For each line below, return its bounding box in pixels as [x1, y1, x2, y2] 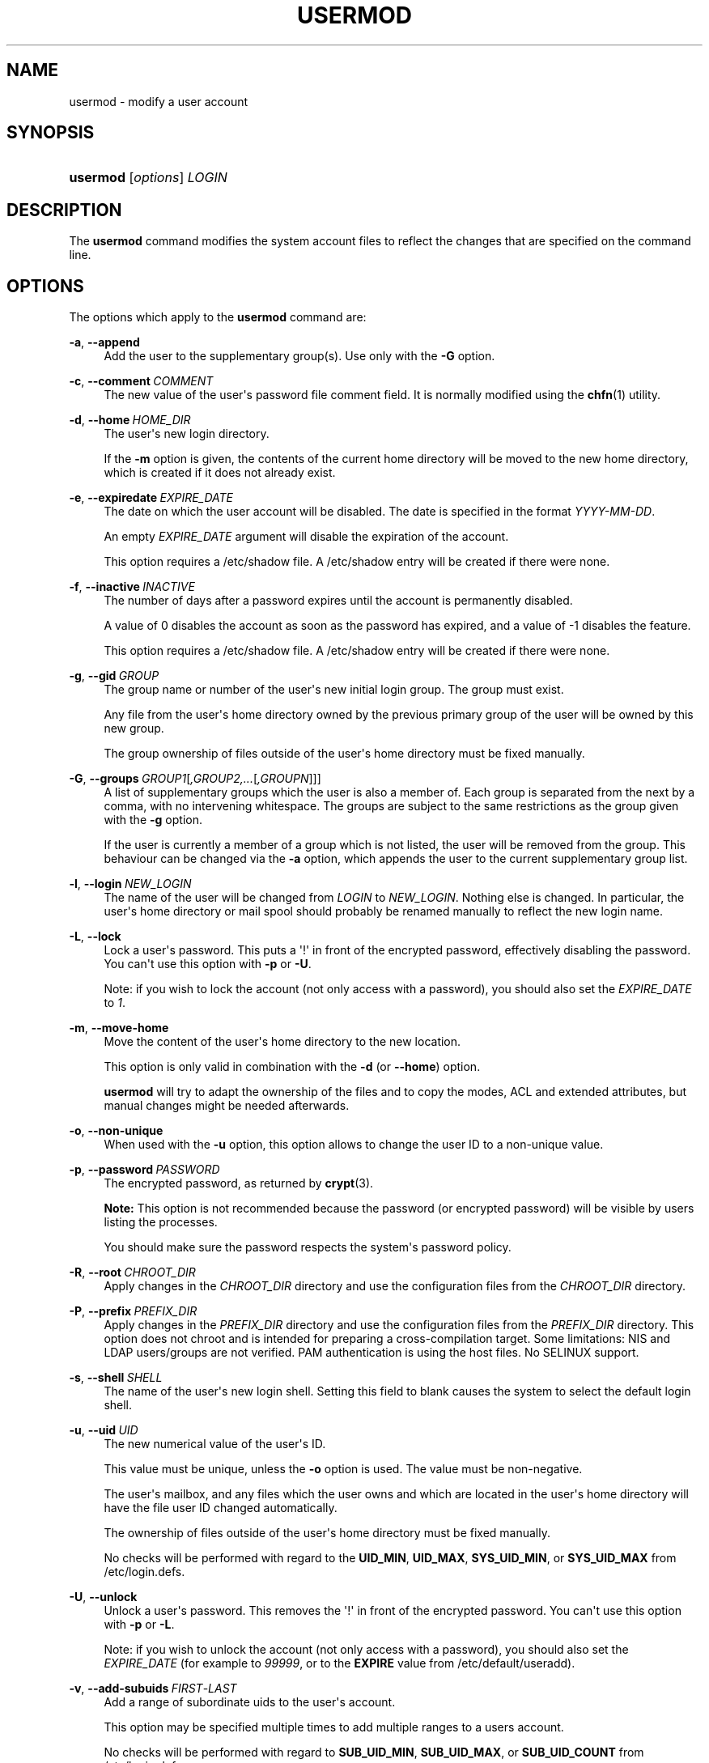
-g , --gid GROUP [69, 669, 159, 683]
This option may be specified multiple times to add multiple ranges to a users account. [104, 1720, 564, 1735]
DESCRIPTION [6, 199, 122, 220]
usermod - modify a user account [69, 94, 248, 108]
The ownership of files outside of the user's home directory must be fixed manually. [104, 1526, 551, 1540]
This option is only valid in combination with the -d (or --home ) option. [104, 1060, 481, 1074]
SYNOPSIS [6, 122, 95, 143]
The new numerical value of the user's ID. [104, 1437, 326, 1451]
